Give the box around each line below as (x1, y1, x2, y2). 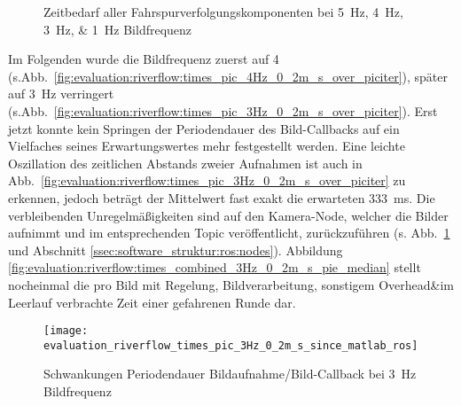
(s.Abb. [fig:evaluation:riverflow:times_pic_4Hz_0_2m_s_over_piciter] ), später (8, 66, 448, 85)
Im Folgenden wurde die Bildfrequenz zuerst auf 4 (8, 50, 279, 68)
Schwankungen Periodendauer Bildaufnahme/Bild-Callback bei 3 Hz (43, 364, 417, 383)
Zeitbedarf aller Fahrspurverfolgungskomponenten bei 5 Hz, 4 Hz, (43, 3, 403, 20)
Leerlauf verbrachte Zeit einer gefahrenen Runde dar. (8, 293, 296, 311)
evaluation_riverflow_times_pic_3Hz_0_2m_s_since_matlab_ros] (43, 339, 418, 352)
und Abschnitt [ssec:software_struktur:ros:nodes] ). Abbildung (8, 240, 343, 259)
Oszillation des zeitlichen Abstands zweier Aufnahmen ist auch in (8, 153, 363, 172)
